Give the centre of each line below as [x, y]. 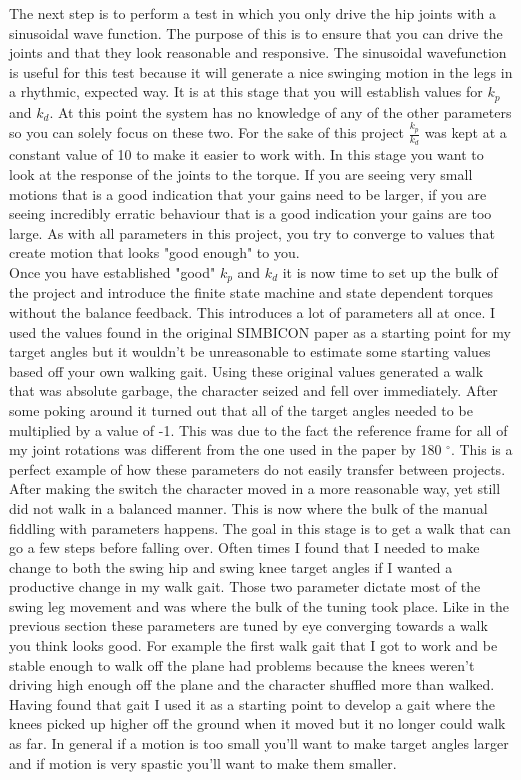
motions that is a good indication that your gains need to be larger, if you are [248, 193]
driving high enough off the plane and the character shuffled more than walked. [252, 684]
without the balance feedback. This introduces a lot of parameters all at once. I [252, 311]
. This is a [481, 449]
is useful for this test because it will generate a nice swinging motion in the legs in [261, 71]
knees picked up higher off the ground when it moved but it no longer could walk [257, 723]
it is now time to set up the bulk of [390, 271]
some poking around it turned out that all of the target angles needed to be [241, 409]
